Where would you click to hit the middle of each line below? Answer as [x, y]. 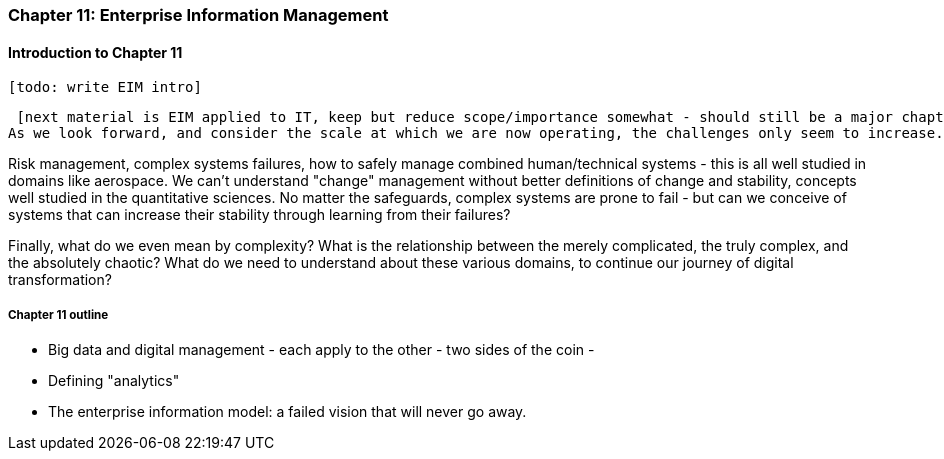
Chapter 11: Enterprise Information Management [198, 15]
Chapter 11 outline [58, 314]
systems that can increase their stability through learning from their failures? [259, 215]
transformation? [60, 280]
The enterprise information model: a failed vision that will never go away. [287, 411]
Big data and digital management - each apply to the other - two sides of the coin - [321, 349]
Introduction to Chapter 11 [95, 52]
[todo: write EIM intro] [105, 87]
